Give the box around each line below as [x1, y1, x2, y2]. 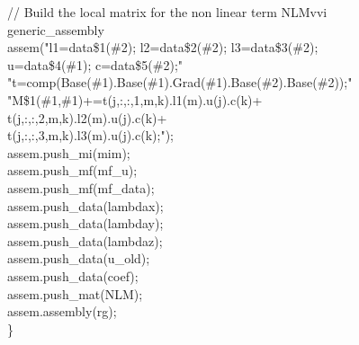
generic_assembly [7, 20, 104, 39]
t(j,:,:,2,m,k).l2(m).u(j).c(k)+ [7, 108, 167, 127]
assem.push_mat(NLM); [7, 284, 143, 303]
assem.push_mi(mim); [7, 143, 130, 162]
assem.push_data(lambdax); [7, 196, 164, 215]
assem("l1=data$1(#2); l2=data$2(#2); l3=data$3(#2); [7, 38, 319, 57]
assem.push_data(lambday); [7, 214, 164, 233]
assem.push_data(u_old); [7, 249, 150, 268]
